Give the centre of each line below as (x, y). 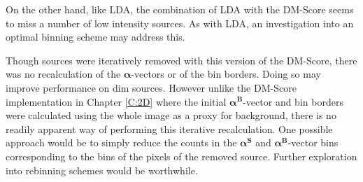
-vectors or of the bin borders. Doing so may (226, 74)
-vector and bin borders (293, 101)
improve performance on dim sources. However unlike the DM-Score (151, 87)
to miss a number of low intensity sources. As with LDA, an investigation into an (180, 23)
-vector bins (313, 142)
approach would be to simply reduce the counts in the (121, 142)
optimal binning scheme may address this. (95, 37)
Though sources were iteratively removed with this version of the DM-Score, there (181, 60)
